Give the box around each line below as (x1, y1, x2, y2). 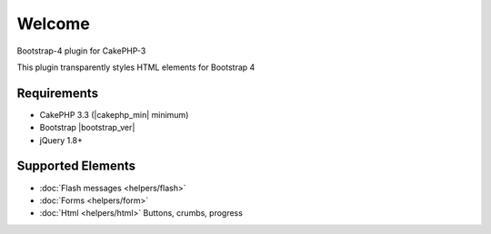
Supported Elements (16, 159, 136, 174)
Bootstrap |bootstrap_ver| (39, 122, 135, 133)
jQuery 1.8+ (39, 134, 84, 145)
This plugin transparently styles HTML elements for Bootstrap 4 (16, 62, 256, 73)
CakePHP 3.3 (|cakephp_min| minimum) (39, 109, 189, 120)
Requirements (16, 85, 99, 101)
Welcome (16, 14, 90, 34)
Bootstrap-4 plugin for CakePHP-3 (16, 45, 146, 56)
